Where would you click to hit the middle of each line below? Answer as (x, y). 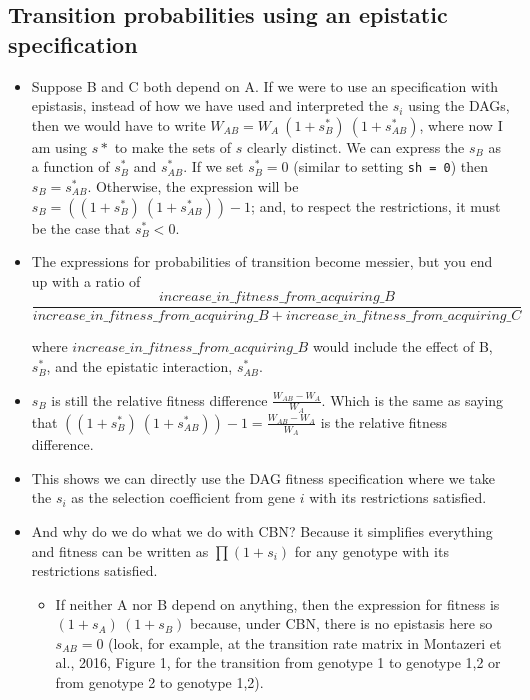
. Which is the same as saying (412, 399)
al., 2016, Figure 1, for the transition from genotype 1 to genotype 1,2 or (278, 662)
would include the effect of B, (402, 346)
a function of (70, 166)
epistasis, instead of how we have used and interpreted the (210, 105)
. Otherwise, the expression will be (193, 186)
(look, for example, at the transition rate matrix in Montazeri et (305, 642)
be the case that (81, 227)
